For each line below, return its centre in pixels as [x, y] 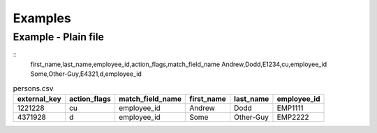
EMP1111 [290, 108]
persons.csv [33, 88]
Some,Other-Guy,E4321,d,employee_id [86, 74]
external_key [39, 99]
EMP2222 [293, 117]
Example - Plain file [59, 37]
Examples [42, 18]
